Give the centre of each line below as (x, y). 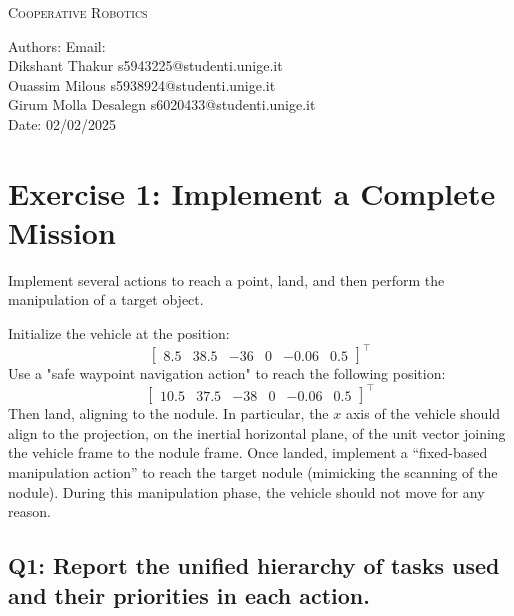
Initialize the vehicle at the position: (119, 333)
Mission (62, 231)
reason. (29, 511)
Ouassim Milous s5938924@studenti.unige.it (142, 84)
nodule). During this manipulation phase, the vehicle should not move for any (246, 491)
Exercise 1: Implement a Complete (252, 192)
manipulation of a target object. (106, 299)
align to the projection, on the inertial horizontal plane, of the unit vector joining (257, 432)
